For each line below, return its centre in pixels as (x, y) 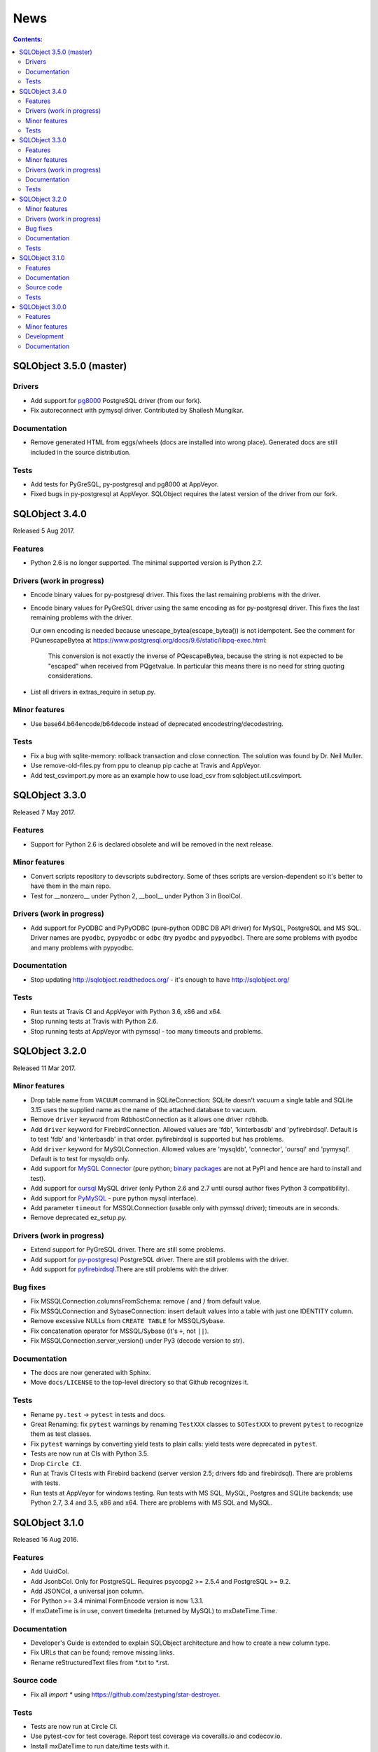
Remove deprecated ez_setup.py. (79, 1218)
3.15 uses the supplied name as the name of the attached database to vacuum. (144, 1110)
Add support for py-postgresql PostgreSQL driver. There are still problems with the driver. (160, 1259)
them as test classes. (61, 1434)
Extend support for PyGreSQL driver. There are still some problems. (128, 1250)
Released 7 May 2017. (44, 812)
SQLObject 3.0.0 (43, 307)
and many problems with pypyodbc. (82, 947)
